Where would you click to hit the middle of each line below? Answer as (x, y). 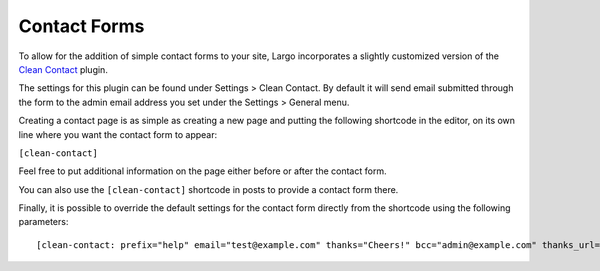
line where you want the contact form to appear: (118, 134)
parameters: (43, 222)
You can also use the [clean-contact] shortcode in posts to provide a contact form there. (208, 189)
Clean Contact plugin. (63, 69)
